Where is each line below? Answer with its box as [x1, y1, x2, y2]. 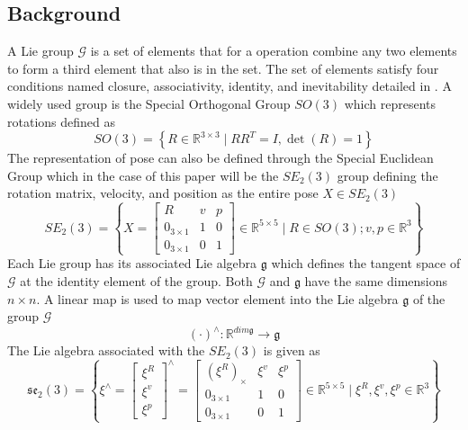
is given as [263, 341, 320, 360]
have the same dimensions [304, 272, 448, 291]
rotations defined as [7, 112, 115, 130]
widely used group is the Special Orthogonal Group [7, 94, 291, 112]
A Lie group [7, 41, 74, 60]
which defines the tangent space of [271, 254, 461, 273]
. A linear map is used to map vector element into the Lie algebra [36, 289, 399, 308]
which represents [344, 94, 436, 112]
